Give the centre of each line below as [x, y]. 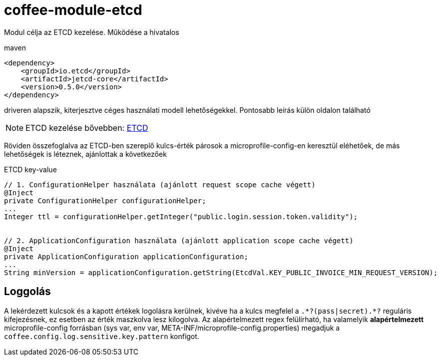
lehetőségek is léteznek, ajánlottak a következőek [85, 154]
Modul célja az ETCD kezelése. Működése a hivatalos [92, 32]
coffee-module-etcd [73, 10]
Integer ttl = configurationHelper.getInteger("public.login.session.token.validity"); [181, 216]
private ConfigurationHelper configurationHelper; [105, 200]
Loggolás [27, 292]
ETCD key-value [30, 169]
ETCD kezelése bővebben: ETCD [87, 128]
